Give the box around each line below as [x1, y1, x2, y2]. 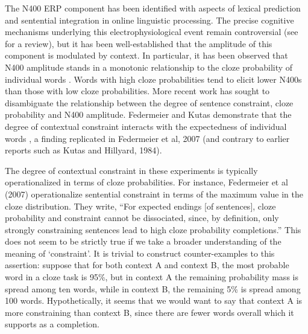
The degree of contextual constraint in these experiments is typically [5, 164, 258, 176]
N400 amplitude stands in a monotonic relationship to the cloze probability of [5, 60, 293, 73]
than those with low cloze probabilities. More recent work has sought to [5, 85, 270, 97]
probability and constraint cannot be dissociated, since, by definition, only [5, 211, 279, 224]
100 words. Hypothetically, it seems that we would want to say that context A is [5, 294, 303, 307]
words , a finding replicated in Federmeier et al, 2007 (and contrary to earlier [5, 132, 290, 144]
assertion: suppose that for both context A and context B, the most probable [5, 259, 289, 271]
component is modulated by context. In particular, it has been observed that [5, 49, 288, 62]
